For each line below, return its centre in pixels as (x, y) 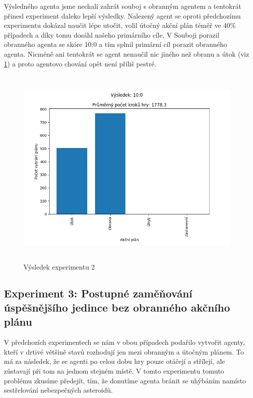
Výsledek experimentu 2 (59, 266)
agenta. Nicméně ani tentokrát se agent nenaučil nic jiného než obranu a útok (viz (126, 53)
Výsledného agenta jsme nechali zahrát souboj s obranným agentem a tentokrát (123, 6)
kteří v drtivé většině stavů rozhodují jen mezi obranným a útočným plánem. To (124, 351)
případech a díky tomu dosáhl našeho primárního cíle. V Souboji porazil (112, 34)
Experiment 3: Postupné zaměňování (98, 293)
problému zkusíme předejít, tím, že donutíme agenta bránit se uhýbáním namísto (125, 380)
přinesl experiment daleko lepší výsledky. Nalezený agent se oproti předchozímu (122, 15)
